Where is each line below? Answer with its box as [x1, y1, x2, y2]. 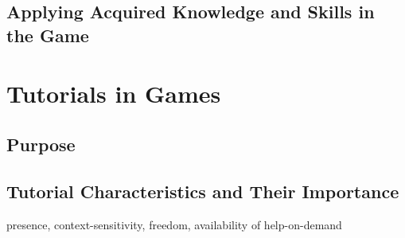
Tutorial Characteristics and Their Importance [6, 178, 399, 203]
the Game [6, 22, 89, 47]
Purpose [6, 131, 76, 156]
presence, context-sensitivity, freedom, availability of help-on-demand [6, 216, 342, 232]
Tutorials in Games [6, 77, 221, 110]
